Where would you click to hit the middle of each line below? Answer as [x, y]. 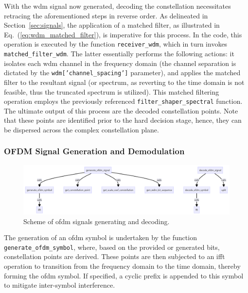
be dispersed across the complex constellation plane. [81, 129]
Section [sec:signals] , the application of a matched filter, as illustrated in [112, 25]
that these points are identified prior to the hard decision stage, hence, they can [123, 120]
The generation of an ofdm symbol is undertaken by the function [100, 237]
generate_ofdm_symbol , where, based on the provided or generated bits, [112, 247]
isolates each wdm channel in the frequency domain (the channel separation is [120, 63]
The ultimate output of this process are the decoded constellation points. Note [121, 110]
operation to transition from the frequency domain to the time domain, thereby [122, 266]
